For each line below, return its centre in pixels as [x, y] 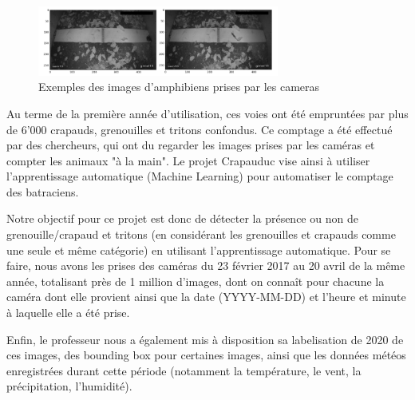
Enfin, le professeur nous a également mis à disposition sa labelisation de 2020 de [205, 339]
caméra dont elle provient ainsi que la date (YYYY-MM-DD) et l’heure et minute [206, 297]
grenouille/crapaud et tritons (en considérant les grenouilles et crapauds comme [201, 234]
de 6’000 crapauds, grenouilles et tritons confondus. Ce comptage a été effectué [200, 129]
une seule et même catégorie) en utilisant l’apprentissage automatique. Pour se [199, 250]
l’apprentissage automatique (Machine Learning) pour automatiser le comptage [200, 176]
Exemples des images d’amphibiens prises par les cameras [179, 87]
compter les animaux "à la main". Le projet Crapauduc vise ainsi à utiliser [188, 160]
